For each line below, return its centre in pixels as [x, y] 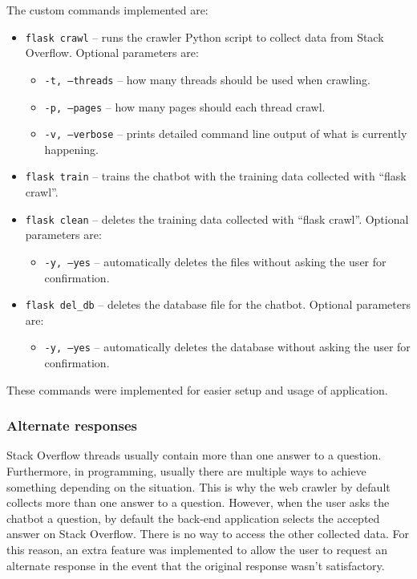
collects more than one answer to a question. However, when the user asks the [198, 502]
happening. [71, 149]
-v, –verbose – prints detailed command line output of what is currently [226, 134]
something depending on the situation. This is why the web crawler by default [198, 486]
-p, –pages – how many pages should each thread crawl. [185, 106]
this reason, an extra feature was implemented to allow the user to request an [197, 550]
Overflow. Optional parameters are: [112, 53]
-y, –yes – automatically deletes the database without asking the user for [227, 347]
